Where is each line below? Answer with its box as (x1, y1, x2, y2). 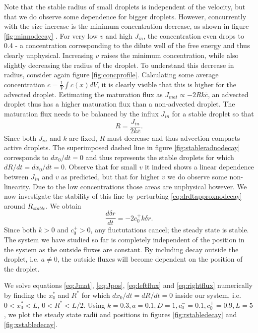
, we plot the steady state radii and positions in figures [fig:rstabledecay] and (4, 309, 237, 320)
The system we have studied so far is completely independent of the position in (4, 234, 245, 244)
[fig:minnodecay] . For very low (4, 30, 98, 41)
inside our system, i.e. (175, 289, 241, 300)
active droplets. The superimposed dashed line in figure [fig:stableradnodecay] (4, 142, 240, 153)
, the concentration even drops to (143, 30, 244, 41)
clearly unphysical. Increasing (4, 50, 93, 60)
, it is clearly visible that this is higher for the (97, 79, 236, 89)
